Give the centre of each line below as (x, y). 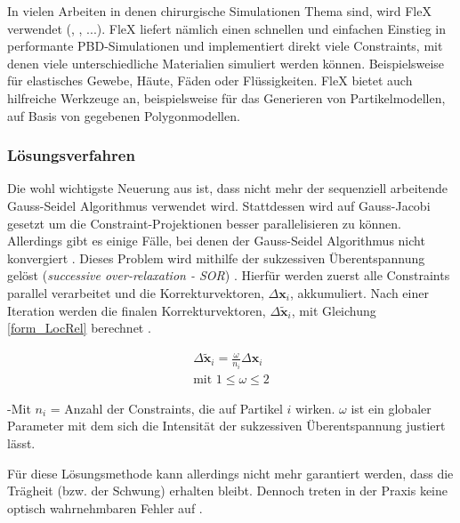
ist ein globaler (391, 408)
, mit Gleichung (334, 310)
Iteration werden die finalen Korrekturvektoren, (137, 310)
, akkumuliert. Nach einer (359, 292)
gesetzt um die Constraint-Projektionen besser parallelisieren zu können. (204, 223)
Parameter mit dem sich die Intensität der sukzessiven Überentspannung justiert (226, 426)
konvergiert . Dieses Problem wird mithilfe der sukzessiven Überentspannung (216, 257)
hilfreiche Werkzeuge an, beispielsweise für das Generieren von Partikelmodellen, (226, 97)
